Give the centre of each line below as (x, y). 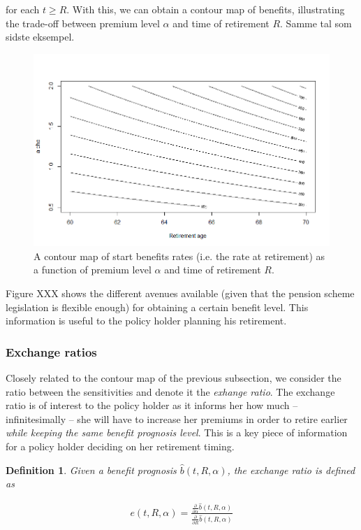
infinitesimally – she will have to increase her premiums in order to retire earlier (177, 418)
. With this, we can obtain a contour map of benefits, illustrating (206, 9)
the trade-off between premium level (83, 23)
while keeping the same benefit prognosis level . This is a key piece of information (177, 432)
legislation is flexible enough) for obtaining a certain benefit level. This (157, 307)
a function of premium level (93, 270)
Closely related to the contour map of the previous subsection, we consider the (174, 378)
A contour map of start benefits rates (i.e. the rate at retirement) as (179, 256)
